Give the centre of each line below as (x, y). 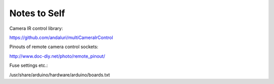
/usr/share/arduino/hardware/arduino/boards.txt (60, 75)
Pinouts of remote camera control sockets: (54, 47)
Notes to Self (37, 13)
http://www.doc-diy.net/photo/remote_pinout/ (57, 56)
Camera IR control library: (36, 28)
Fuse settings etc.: (29, 65)
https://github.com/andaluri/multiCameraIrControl (61, 37)
